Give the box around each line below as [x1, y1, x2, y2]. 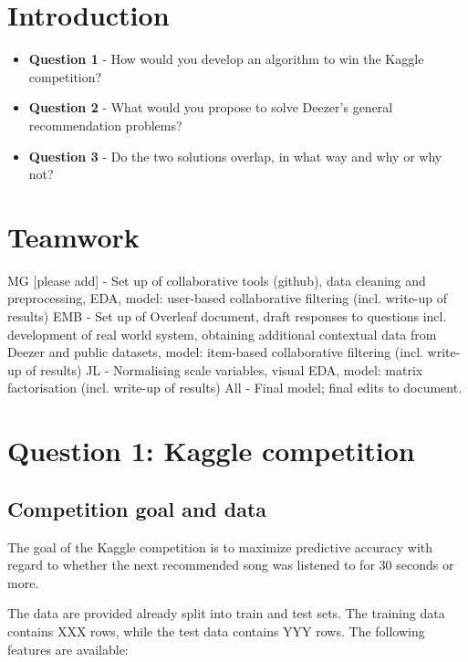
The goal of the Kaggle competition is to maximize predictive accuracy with [7, 537, 433, 556]
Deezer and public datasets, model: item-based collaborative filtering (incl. [7, 342, 423, 362]
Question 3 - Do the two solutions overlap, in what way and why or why [28, 146, 442, 165]
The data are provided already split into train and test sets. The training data [7, 604, 445, 623]
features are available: [7, 639, 129, 658]
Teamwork [7, 217, 140, 255]
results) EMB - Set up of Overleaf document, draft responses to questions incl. [7, 307, 447, 325]
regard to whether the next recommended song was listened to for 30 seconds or [7, 555, 454, 574]
